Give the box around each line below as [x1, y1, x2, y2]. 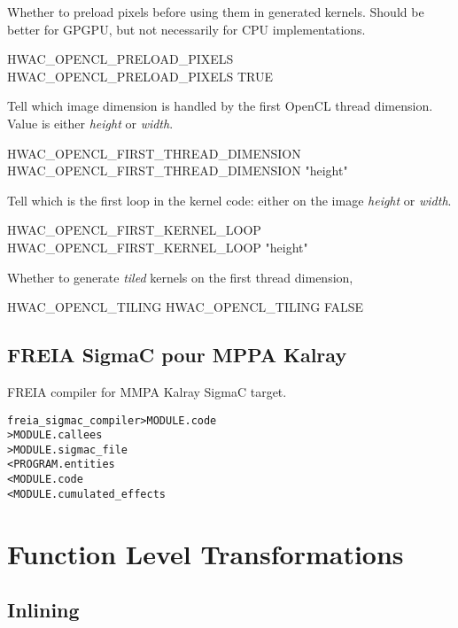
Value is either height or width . [7, 113, 174, 132]
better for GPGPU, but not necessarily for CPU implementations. [7, 19, 366, 38]
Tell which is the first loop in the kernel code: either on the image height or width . [7, 190, 452, 209]
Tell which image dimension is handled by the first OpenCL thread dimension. [7, 97, 433, 115]
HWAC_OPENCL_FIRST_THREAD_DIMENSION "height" [7, 161, 348, 180]
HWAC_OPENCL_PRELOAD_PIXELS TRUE [7, 66, 274, 85]
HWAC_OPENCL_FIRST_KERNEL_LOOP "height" [7, 237, 308, 256]
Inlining [7, 596, 80, 624]
